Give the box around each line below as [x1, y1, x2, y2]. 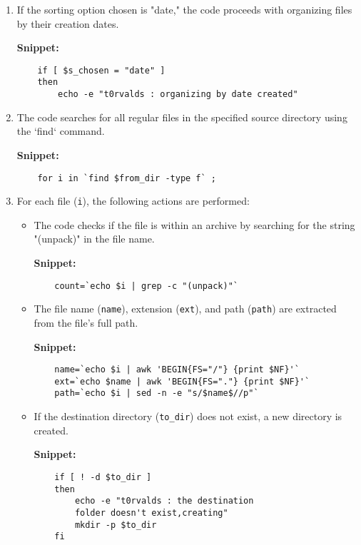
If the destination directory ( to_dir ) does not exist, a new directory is [34, 409, 342, 424]
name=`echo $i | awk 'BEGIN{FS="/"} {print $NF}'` [54, 365, 300, 375]
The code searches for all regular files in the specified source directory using [16, 109, 347, 124]
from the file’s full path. [34, 315, 138, 330]
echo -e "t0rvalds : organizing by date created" [58, 89, 298, 100]
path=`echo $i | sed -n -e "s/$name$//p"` [54, 388, 259, 399]
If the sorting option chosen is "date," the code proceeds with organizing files [16, 2, 352, 16]
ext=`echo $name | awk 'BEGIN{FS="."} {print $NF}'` [54, 376, 310, 387]
